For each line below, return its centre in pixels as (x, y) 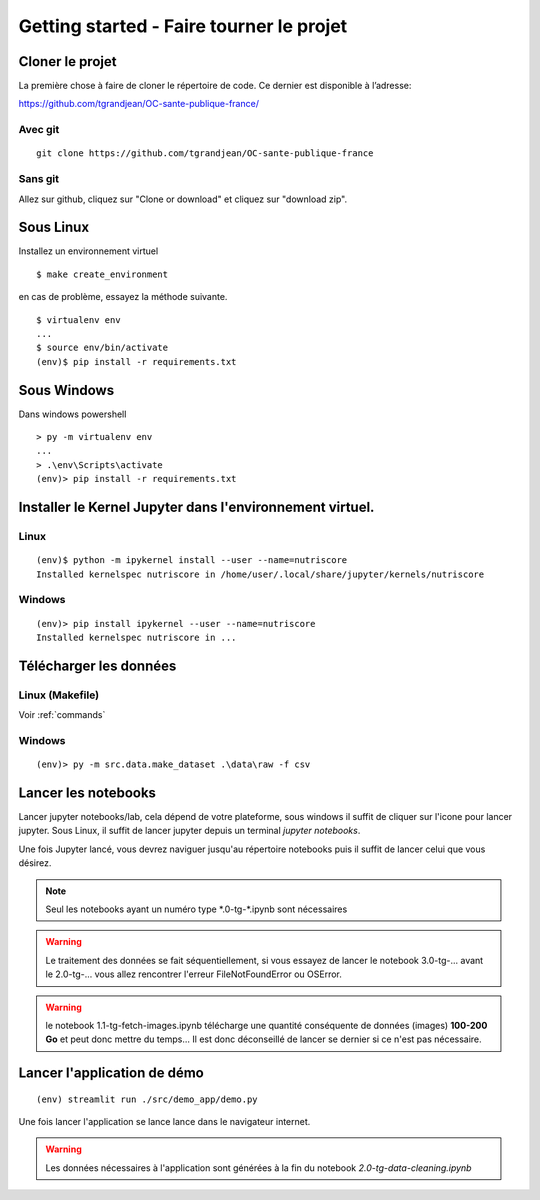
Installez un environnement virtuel (88, 251)
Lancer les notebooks (87, 792)
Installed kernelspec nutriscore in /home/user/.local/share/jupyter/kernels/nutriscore (260, 574)
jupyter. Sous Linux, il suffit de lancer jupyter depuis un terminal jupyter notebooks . (189, 831)
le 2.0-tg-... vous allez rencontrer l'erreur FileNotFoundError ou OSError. (193, 974)
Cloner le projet (67, 61)
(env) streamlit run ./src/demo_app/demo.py (147, 1099)
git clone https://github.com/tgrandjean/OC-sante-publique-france (205, 153)
